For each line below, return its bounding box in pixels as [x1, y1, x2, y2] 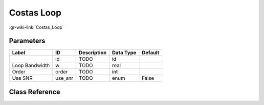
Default [142, 49, 160, 56]
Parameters [9, 37, 45, 45]
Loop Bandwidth [12, 62, 50, 69]
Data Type [111, 49, 136, 56]
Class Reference [9, 87, 61, 96]
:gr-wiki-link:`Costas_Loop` [9, 24, 64, 30]
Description [79, 49, 107, 56]
